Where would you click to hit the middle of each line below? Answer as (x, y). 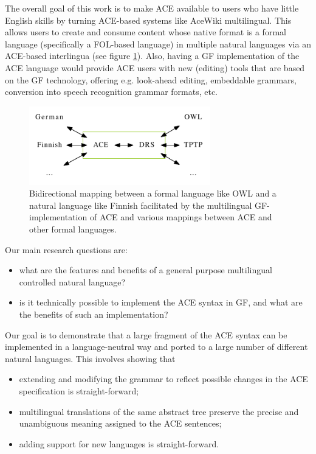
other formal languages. (73, 229)
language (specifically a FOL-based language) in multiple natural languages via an (158, 44)
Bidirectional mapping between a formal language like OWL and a (153, 193)
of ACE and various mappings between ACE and (181, 217)
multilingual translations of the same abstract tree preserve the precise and (159, 411)
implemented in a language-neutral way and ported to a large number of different (156, 347)
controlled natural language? (72, 281)
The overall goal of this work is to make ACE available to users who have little (152, 8)
